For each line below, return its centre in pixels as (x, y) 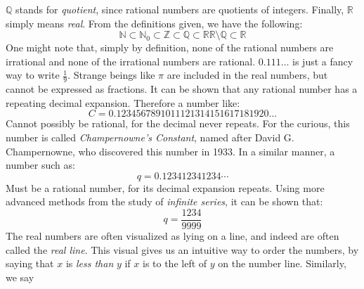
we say (20, 277)
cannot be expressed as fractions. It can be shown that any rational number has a (182, 89)
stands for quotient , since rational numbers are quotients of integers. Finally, (180, 9)
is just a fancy (323, 61)
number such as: (40, 165)
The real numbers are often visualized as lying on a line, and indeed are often (173, 236)
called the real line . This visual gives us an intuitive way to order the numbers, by (182, 249)
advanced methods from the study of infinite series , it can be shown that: (164, 201)
